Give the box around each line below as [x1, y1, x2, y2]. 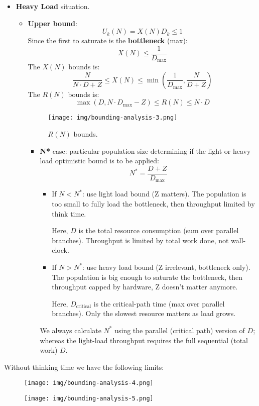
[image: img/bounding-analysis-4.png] [24, 379, 154, 387]
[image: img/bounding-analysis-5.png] [24, 395, 154, 402]
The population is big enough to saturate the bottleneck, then [52, 271, 242, 282]
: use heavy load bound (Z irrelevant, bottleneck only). [82, 262, 250, 272]
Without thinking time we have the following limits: [4, 361, 164, 372]
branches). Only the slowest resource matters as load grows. [52, 308, 236, 319]
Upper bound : [28, 18, 77, 28]
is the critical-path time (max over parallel [93, 298, 225, 309]
